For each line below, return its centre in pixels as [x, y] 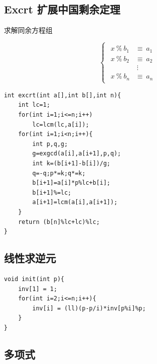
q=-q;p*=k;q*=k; [59, 173]
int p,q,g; [50, 144]
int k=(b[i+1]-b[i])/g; [71, 163]
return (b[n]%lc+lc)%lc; [59, 222]
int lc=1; [34, 105]
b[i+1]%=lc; [52, 192]
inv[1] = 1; [38, 289]
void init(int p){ [34, 279]
